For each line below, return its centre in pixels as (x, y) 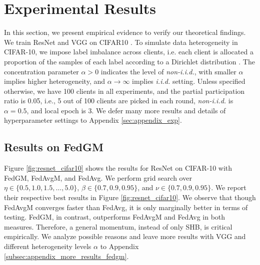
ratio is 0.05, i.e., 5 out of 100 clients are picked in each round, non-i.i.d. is (119, 101)
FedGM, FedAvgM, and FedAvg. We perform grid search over (98, 177)
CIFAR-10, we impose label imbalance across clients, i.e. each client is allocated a (129, 52)
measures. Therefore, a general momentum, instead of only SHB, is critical (118, 226)
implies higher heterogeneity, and (55, 81)
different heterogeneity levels (48, 246)
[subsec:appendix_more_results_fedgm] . (66, 256)
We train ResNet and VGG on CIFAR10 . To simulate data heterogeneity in (121, 42)
